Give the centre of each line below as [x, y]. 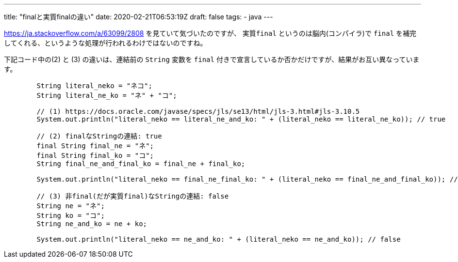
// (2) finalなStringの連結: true [99, 136]
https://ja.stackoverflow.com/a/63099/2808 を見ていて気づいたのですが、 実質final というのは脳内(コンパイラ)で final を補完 [210, 33]
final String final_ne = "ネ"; [95, 146]
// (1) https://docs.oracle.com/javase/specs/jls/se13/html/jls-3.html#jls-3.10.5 [198, 111]
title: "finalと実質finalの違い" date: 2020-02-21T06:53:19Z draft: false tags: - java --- [139, 17]
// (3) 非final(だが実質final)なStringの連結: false [133, 196]
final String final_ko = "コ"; [95, 155]
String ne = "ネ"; [71, 206]
